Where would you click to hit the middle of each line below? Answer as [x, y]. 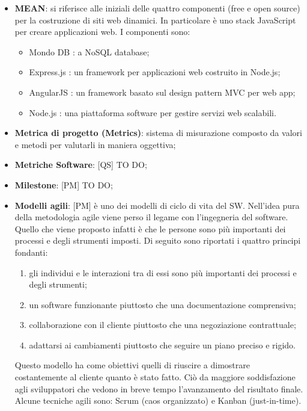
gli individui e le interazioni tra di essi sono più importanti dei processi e [163, 272]
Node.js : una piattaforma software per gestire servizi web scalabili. [153, 112]
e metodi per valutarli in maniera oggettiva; [95, 144]
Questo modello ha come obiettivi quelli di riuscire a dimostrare [132, 365]
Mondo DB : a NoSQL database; [89, 51]
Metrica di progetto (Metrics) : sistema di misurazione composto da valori [158, 133]
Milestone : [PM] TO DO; [64, 184]
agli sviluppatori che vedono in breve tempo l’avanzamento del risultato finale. [159, 388]
